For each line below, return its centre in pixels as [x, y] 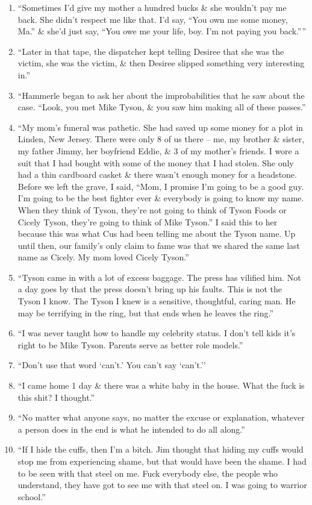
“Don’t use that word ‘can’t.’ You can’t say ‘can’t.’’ [112, 365]
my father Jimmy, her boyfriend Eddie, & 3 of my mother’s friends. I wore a [158, 150]
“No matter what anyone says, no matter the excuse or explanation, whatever [161, 417]
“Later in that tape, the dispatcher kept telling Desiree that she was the [151, 51]
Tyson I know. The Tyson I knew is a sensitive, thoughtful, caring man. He [157, 301]
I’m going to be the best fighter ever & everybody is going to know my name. [161, 198]
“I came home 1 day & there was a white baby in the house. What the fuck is [161, 385]
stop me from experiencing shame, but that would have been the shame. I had [162, 461]
